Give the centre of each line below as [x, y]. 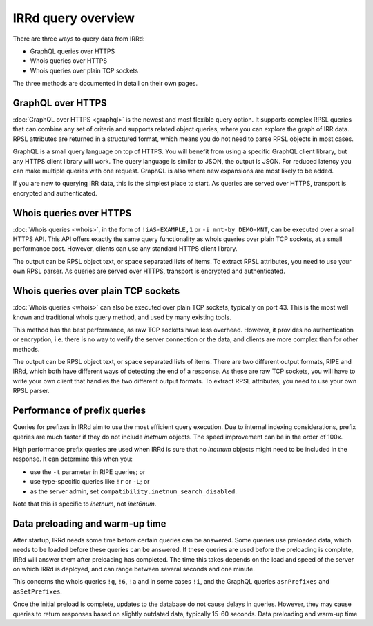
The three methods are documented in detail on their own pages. [105, 84]
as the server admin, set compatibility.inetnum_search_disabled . [134, 491]
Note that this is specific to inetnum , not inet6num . [85, 504]
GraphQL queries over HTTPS [73, 51]
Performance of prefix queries [79, 411]
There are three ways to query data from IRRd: [79, 39]
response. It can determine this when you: [73, 459]
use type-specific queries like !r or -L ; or [90, 482]
